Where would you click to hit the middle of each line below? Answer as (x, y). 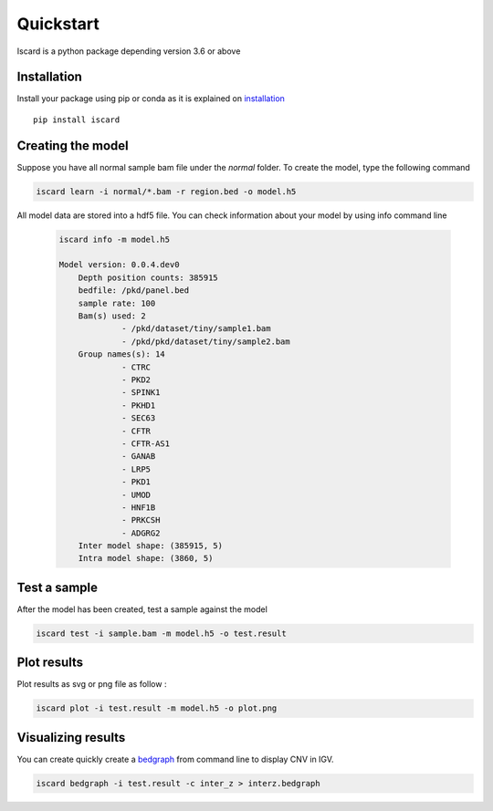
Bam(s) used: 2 (112, 316)
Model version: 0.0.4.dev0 (119, 265)
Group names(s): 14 (122, 354)
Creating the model (73, 146)
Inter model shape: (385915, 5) (151, 546)
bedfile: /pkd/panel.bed (134, 291)
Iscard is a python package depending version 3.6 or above (129, 51)
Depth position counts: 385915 (148, 277)
